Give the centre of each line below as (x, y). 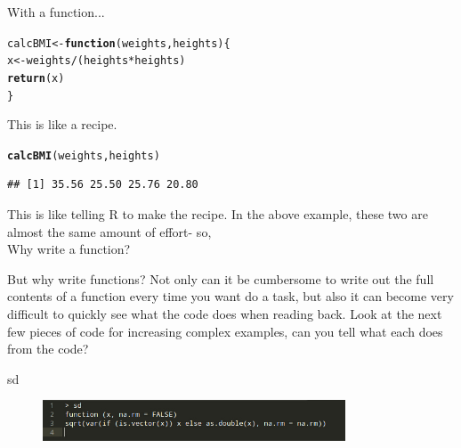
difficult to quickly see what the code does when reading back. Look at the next (225, 314)
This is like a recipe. (62, 124)
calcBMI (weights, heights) (84, 155)
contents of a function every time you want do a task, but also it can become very (230, 296)
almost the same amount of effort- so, (109, 231)
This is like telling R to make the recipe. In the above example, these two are (218, 214)
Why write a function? (69, 249)
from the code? (48, 349)
